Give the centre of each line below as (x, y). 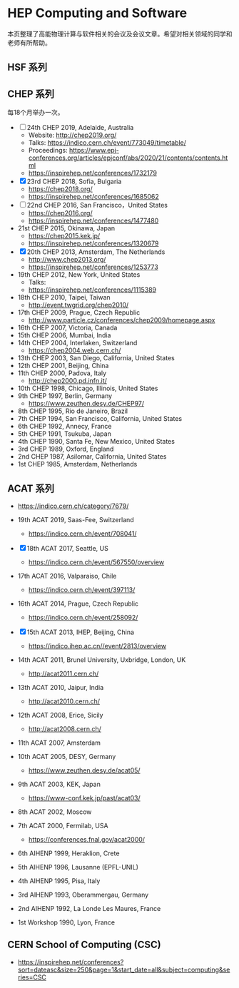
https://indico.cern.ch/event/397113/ (82, 589)
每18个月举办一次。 (36, 113)
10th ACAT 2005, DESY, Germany (67, 756)
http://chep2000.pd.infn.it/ (67, 381)
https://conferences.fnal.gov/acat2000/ (86, 839)
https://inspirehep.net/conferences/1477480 (93, 221)
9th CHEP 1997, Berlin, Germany (65, 396)
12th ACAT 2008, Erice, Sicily (60, 715)
